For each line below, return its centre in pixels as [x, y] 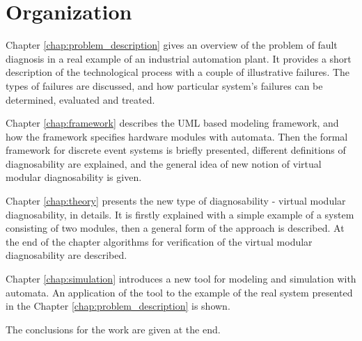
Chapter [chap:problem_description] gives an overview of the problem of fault [172, 45]
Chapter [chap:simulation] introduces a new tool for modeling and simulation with [181, 279]
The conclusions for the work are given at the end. [113, 329]
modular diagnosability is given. [74, 177]
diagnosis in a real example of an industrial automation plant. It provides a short [179, 58]
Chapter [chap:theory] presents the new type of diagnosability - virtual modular [176, 201]
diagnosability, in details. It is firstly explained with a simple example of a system [180, 214]
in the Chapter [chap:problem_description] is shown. [118, 306]
